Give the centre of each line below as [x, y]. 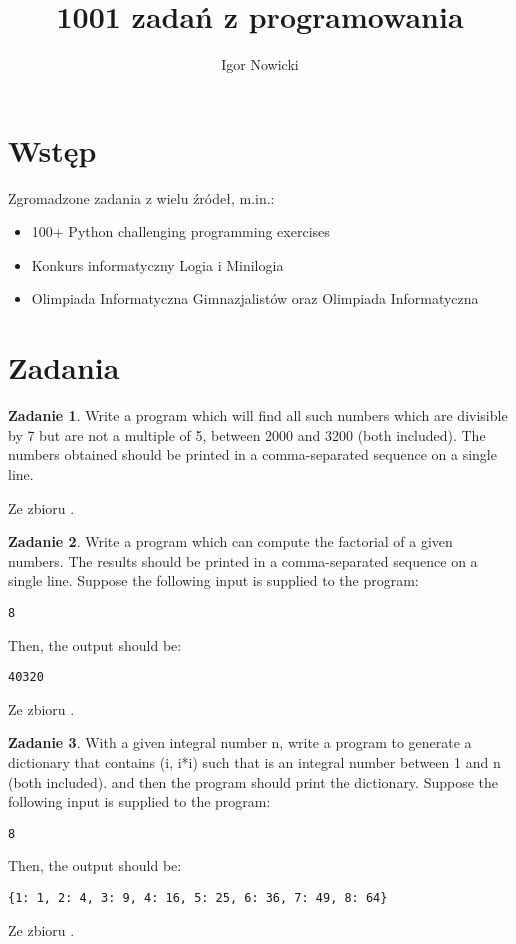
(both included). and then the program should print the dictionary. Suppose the [253, 781]
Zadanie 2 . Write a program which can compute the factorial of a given [230, 541]
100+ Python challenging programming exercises [180, 231]
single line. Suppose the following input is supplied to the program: [213, 580]
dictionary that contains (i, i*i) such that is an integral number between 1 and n [254, 762]
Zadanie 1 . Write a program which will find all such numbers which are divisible [258, 415]
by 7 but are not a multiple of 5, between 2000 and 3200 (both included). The [247, 434]
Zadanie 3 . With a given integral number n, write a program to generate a [240, 742]
